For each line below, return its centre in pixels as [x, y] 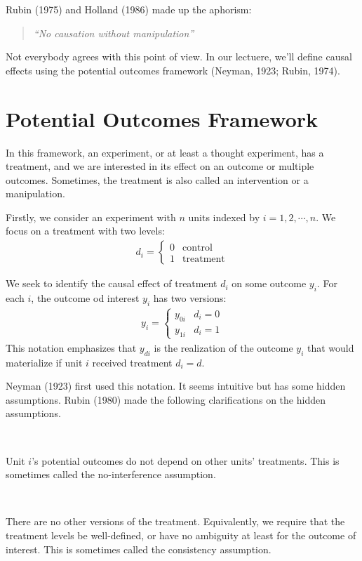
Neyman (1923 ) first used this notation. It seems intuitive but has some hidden [176, 386]
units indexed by [224, 217]
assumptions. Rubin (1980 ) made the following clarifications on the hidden [166, 399]
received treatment [132, 362]
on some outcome [269, 283]
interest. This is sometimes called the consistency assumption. [139, 549]
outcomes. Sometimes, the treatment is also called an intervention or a [157, 179]
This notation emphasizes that [71, 347]
